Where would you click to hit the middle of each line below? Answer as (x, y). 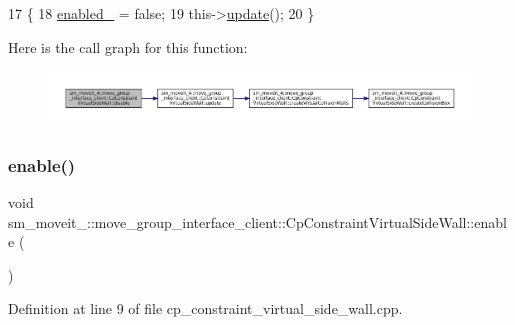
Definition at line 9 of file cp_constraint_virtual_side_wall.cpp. (205, 308)
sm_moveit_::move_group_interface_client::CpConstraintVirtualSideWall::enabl (257, 221)
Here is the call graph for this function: (128, 46)
